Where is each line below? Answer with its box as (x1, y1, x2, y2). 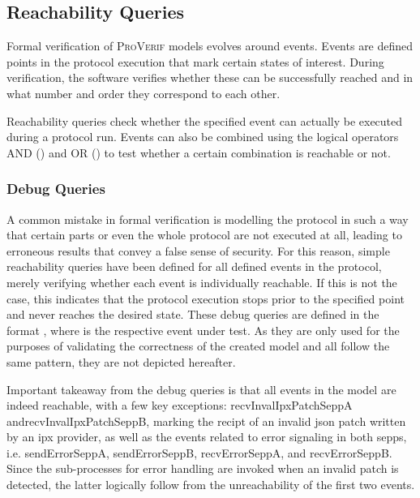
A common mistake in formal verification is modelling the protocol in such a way (6, 210, 409, 227)
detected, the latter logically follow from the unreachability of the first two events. (6, 476, 415, 493)
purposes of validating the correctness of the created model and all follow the (6, 337, 390, 354)
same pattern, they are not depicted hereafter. (6, 353, 236, 370)
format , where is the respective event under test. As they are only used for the (6, 321, 400, 338)
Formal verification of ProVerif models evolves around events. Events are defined (6, 37, 414, 54)
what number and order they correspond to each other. (6, 84, 281, 101)
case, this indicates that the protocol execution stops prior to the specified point (6, 290, 405, 307)
